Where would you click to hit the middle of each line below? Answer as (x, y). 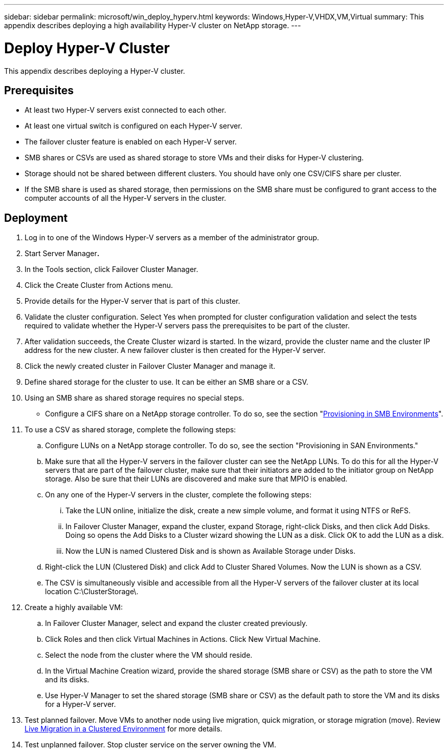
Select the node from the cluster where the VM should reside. (149, 655)
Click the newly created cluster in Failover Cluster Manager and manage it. (150, 366)
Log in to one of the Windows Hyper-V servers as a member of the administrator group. (172, 238)
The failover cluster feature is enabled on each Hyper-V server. (131, 142)
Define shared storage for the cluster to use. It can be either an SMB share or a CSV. (166, 382)
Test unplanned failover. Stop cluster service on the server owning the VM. (150, 745)
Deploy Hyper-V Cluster (87, 48)
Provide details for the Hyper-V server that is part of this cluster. (132, 301)
